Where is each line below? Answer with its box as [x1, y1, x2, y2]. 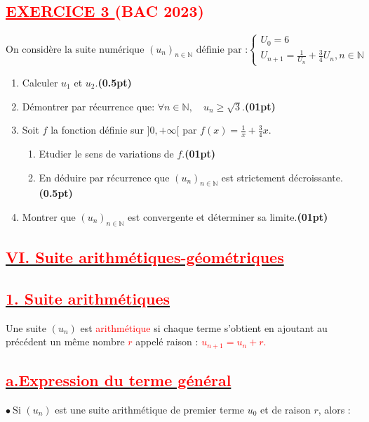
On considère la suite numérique [6, 44, 145, 55]
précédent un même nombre [6, 334, 125, 349]
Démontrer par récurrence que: [22, 98, 155, 113]
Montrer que [22, 209, 76, 224]
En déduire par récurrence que [39, 170, 170, 184]
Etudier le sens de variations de [39, 146, 174, 160]
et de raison [260, 402, 311, 417]
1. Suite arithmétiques [6, 287, 170, 309]
